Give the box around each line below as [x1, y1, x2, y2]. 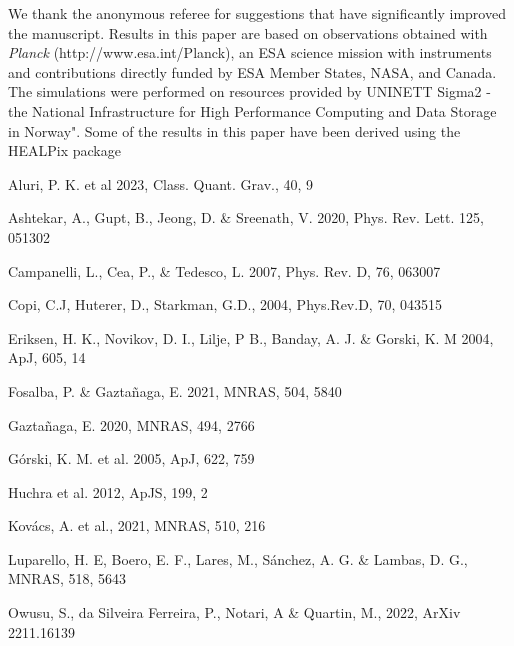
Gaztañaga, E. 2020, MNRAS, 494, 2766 [8, 414, 255, 435]
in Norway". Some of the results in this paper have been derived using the [8, 120, 461, 141]
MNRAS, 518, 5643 [8, 568, 127, 589]
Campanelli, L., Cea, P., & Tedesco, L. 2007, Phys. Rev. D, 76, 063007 [8, 260, 441, 281]
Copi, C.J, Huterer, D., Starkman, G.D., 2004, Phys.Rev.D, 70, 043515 [8, 294, 442, 315]
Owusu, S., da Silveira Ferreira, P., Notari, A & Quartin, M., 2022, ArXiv [8, 602, 461, 623]
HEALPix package [8, 140, 121, 161]
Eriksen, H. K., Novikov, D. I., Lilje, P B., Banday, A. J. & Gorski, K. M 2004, [8, 327, 494, 348]
